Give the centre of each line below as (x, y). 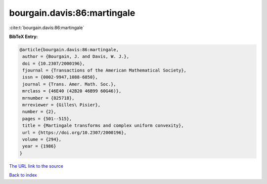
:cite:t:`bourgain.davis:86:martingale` (47, 28)
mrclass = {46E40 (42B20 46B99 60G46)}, (72, 91)
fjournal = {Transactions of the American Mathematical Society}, (105, 71)
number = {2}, (39, 112)
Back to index (23, 175)
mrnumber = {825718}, (48, 98)
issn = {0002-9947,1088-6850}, (60, 77)
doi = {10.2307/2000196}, (54, 63)
